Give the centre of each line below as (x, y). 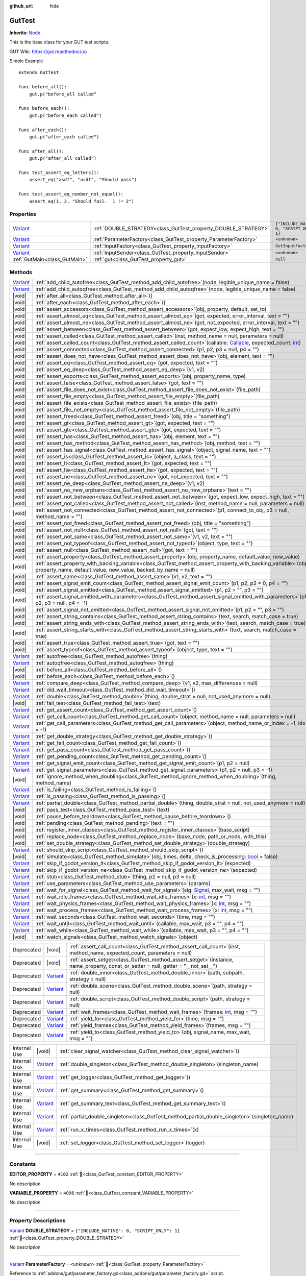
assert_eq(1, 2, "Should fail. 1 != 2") (82, 201)
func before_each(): (44, 108)
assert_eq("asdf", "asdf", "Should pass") (83, 180)
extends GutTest (39, 72)
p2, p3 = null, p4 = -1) (61, 603)
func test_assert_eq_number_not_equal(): (71, 194)
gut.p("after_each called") (64, 137)
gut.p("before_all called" (63, 94)
